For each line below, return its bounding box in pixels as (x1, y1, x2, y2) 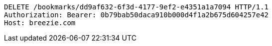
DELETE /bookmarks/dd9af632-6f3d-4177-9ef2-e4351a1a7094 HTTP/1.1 (4, 3, 269, 11)
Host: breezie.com (4, 19, 76, 27)
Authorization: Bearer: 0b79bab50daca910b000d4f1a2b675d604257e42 (4, 11, 269, 19)
